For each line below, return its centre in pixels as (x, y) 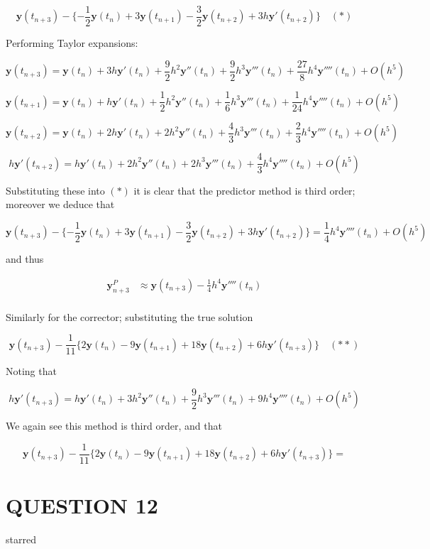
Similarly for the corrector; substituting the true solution (129, 316)
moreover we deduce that (60, 204)
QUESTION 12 (82, 505)
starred (21, 539)
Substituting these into (55, 190)
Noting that (31, 371)
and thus (25, 259)
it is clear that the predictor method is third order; (244, 190)
